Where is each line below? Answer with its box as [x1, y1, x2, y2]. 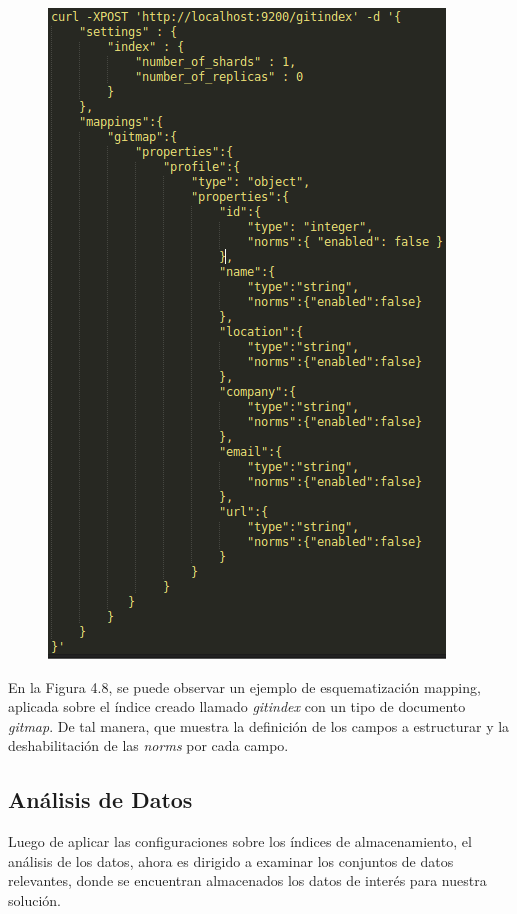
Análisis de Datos [8, 784, 193, 815]
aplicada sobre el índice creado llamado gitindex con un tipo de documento [8, 696, 466, 717]
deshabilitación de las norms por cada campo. [8, 735, 289, 756]
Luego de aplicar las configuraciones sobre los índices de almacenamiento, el [8, 831, 472, 852]
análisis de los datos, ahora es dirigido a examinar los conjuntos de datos [8, 850, 454, 871]
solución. [8, 889, 61, 910]
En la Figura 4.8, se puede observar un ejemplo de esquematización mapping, [8, 676, 481, 697]
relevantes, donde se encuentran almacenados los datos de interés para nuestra [8, 870, 487, 891]
